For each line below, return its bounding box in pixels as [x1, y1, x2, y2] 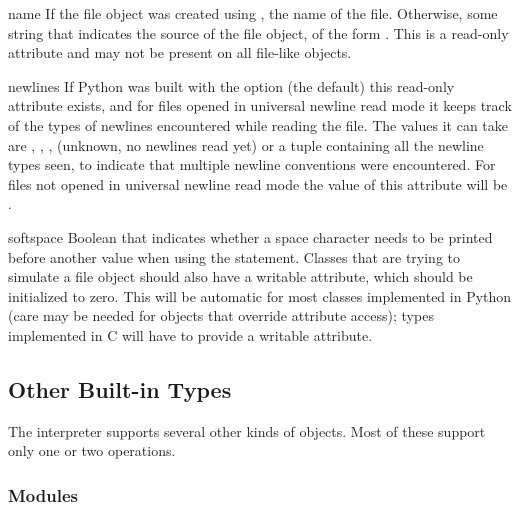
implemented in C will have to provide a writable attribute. [8, 324, 373, 345]
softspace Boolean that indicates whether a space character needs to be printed [8, 226, 493, 247]
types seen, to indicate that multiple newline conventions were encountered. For [8, 154, 496, 175]
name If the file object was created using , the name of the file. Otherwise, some [8, 3, 498, 23]
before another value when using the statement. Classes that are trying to [8, 246, 461, 267]
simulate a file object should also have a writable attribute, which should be [8, 266, 473, 287]
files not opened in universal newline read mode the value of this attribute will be [8, 173, 508, 194]
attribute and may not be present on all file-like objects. [8, 42, 352, 63]
